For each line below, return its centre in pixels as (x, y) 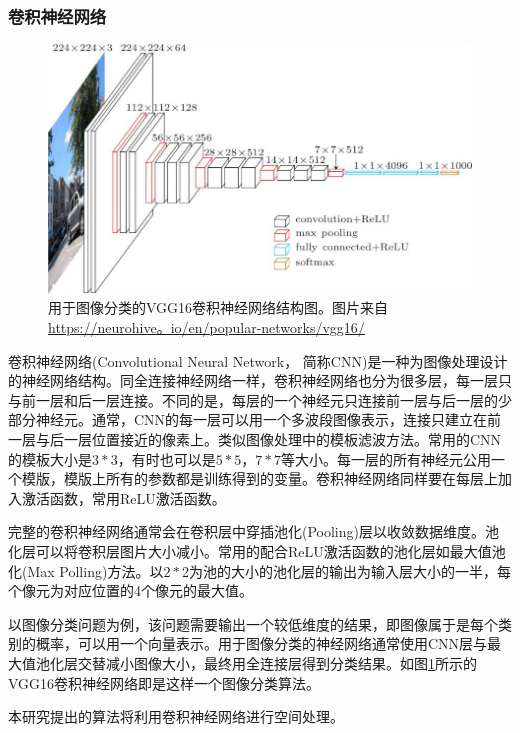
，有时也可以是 (166, 458)
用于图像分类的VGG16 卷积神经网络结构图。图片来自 (218, 307)
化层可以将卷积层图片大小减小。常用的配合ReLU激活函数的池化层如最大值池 (257, 551)
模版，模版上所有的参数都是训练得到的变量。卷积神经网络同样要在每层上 (259, 478)
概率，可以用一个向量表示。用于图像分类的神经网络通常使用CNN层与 (261, 643)
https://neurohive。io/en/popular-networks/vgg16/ (206, 327)
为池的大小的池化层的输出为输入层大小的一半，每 (350, 570)
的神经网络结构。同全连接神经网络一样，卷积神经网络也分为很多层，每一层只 (260, 380)
